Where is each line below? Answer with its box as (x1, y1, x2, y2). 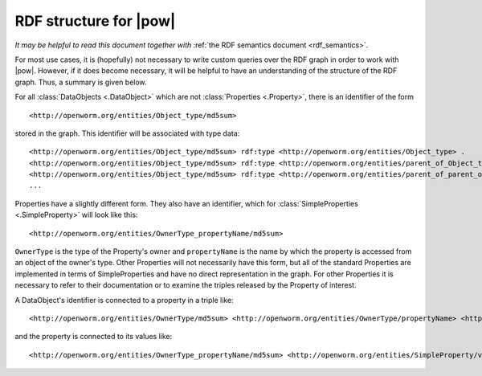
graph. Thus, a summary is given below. (14, 77, 148, 87)
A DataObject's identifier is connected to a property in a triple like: (14, 295, 234, 304)
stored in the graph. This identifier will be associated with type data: (14, 129, 240, 138)
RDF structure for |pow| (14, 12, 176, 30)
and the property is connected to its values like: (14, 332, 173, 341)
